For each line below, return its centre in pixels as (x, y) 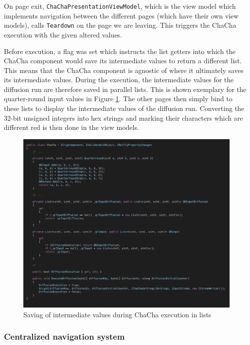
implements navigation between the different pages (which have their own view (121, 15)
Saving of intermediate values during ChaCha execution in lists (117, 314)
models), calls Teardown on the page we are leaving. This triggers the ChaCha (120, 25)
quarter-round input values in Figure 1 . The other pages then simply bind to (118, 99)
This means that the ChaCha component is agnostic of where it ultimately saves (124, 70)
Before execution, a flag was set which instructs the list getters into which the (120, 51)
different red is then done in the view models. (71, 127)
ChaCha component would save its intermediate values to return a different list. (123, 61)
